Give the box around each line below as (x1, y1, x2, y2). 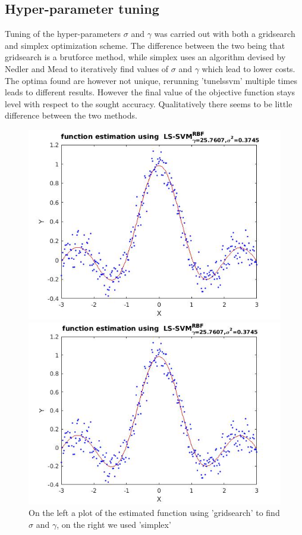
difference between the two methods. (5, 109, 137, 122)
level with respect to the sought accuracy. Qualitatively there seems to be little (5, 97, 292, 110)
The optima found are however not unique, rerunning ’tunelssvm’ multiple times (5, 74, 297, 86)
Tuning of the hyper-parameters (5, 27, 121, 40)
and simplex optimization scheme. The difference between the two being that (5, 39, 285, 51)
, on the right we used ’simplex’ (56, 518, 171, 530)
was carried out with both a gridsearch (154, 27, 295, 40)
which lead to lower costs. (202, 62, 295, 74)
